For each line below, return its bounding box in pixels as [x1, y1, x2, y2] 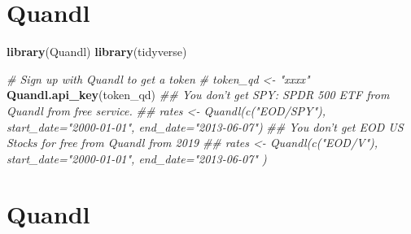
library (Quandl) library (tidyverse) [7, 43, 187, 60]
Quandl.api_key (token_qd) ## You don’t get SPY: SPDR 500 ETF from [7, 86, 390, 103]
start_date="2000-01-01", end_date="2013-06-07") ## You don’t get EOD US [7, 118, 404, 135]
